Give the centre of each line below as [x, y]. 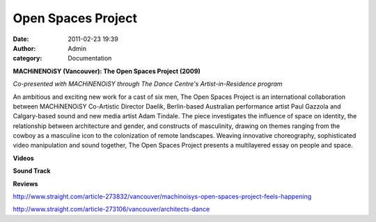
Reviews [25, 184]
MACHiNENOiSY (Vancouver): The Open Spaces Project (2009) [107, 71]
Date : [21, 39]
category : [28, 58]
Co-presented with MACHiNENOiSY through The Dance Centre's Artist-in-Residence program [148, 84]
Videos [23, 158]
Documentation [90, 58]
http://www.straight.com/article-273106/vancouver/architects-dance [111, 209]
